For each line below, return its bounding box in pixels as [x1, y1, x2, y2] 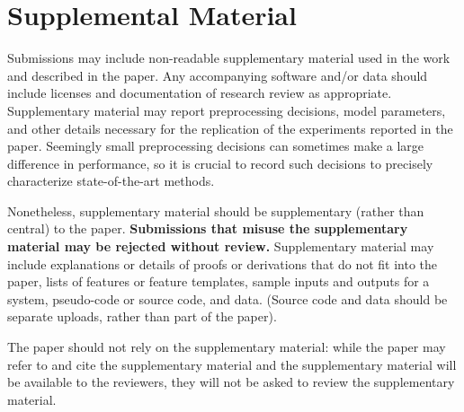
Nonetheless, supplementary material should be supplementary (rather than [7, 201, 424, 220]
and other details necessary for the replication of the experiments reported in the [7, 118, 453, 137]
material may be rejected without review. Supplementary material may [7, 237, 434, 256]
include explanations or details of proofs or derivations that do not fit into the [7, 254, 438, 273]
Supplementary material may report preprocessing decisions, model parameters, [7, 101, 446, 119]
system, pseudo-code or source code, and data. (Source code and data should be [7, 289, 448, 308]
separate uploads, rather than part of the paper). [7, 307, 277, 326]
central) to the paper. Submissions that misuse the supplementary [7, 219, 408, 238]
